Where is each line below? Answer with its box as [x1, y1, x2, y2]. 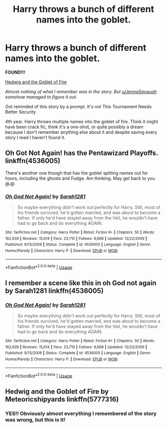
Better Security [5, 109, 36, 115]
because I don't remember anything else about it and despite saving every [5, 129, 158, 135]
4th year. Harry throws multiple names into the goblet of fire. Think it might [5, 118, 158, 124]
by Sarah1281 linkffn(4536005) [5, 286, 104, 295]
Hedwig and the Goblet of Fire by [5, 387, 109, 396]
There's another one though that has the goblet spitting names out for [5, 170, 148, 176]
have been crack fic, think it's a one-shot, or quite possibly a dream [5, 124, 144, 130]
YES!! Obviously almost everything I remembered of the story [5, 410, 157, 417]
